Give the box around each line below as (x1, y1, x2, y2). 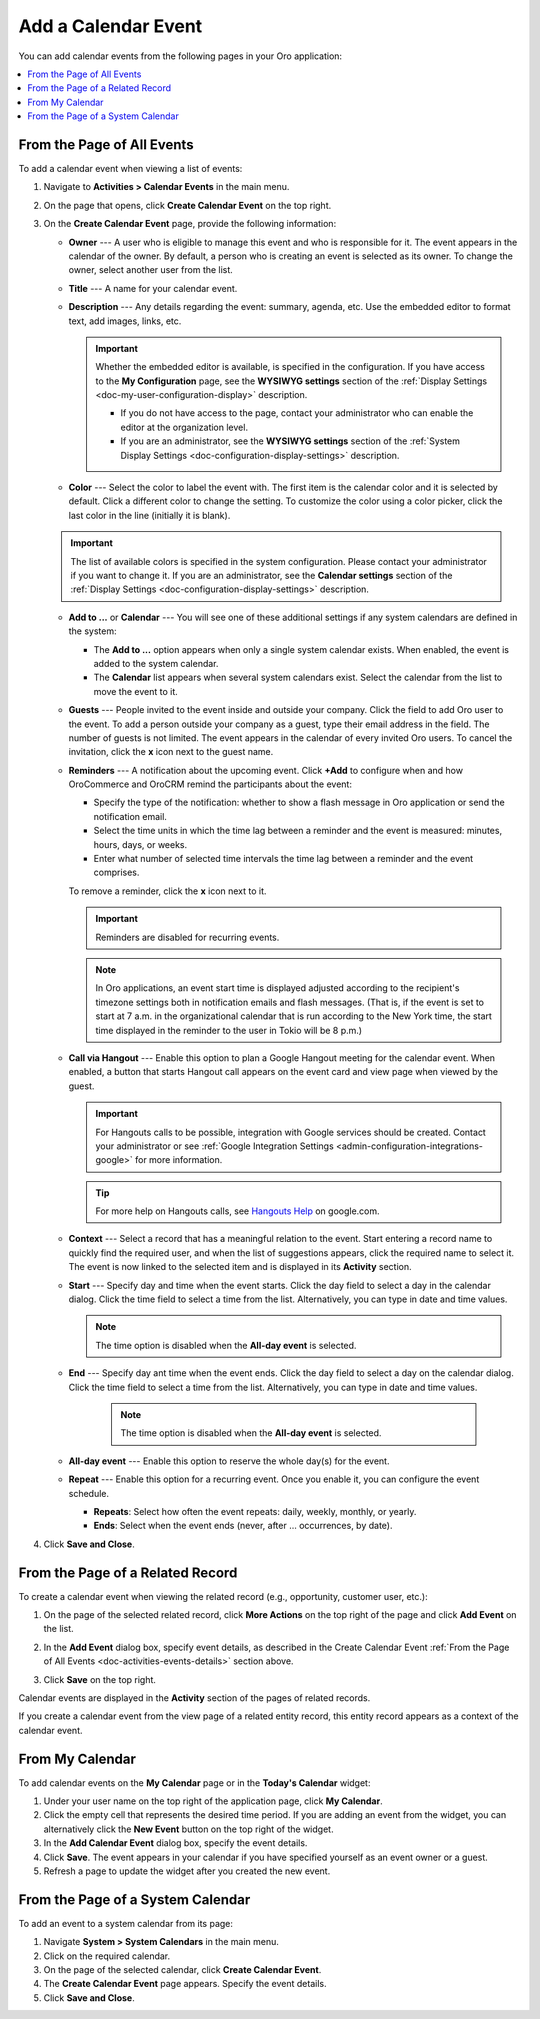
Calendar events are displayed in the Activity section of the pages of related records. (18, 1691, 371, 1704)
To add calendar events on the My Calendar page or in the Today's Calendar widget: (18, 1776, 371, 1789)
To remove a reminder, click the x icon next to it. (68, 885, 267, 897)
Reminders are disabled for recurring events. (95, 931, 280, 943)
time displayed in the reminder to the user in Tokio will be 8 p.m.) (95, 1024, 363, 1036)
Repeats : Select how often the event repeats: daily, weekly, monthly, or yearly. (93, 1505, 417, 1517)
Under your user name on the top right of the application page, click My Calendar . (43, 1795, 384, 1807)
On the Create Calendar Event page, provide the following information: (43, 218, 337, 230)
